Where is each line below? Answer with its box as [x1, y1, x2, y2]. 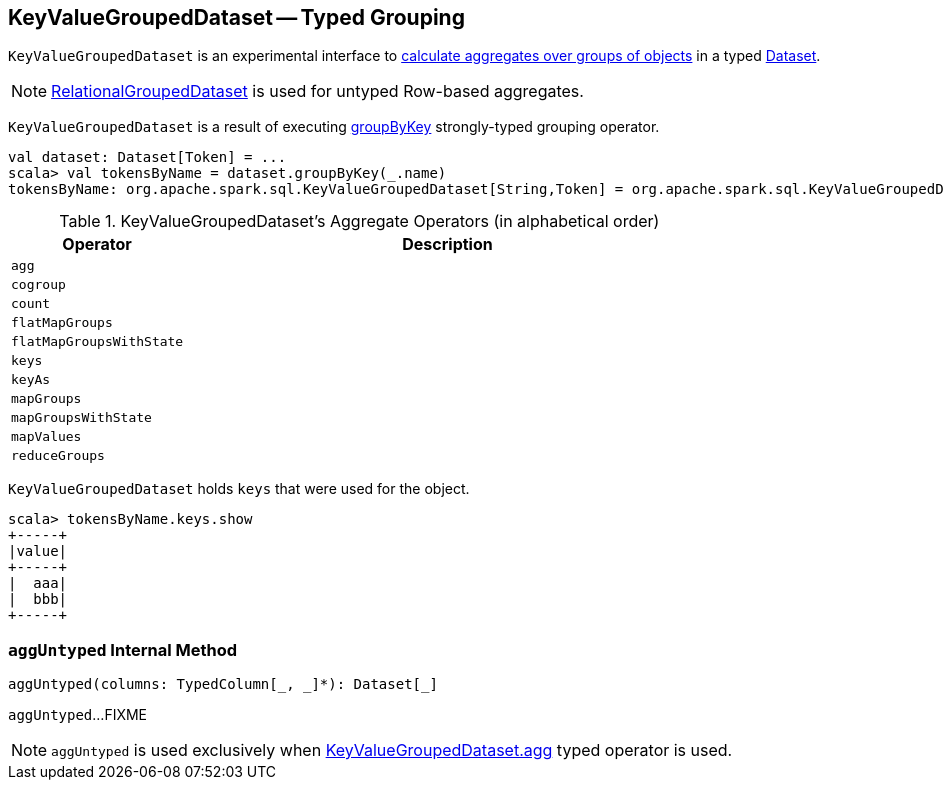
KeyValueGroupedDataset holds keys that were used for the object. [8, 480, 470, 498]
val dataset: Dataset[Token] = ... [8, 149, 287, 166]
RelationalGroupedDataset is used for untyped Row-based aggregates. [51, 81, 584, 102]
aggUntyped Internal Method [8, 639, 238, 660]
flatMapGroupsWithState [11, 334, 184, 350]
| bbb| [8, 591, 68, 608]
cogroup [11, 277, 66, 293]
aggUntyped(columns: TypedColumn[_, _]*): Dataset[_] [8, 676, 438, 693]
